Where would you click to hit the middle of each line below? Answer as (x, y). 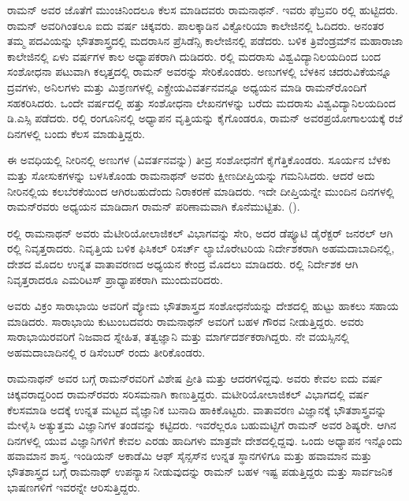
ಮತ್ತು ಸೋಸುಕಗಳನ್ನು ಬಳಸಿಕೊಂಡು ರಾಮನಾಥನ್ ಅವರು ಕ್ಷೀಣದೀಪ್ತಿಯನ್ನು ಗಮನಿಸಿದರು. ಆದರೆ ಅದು (191, 175)
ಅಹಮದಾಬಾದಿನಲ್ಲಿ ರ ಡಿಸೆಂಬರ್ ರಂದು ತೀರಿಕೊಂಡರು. (106, 351)
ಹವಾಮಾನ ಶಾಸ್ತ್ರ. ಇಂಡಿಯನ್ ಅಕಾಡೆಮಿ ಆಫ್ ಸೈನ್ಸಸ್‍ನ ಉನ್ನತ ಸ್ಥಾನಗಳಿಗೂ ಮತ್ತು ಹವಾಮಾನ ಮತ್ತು (190, 456)
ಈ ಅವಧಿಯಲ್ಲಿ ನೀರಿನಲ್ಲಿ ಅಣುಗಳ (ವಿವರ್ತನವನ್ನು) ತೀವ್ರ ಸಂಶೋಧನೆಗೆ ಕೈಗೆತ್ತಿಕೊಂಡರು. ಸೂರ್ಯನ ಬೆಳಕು (199, 160)
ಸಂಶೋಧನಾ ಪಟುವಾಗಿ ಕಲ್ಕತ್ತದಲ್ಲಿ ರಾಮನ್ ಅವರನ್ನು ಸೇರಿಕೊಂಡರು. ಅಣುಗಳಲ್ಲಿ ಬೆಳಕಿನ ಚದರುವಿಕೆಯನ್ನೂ (199, 71)
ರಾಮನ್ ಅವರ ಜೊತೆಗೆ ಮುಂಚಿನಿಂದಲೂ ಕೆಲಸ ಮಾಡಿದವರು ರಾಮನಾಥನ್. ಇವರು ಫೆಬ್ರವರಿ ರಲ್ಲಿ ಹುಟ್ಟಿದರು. (203, 9)
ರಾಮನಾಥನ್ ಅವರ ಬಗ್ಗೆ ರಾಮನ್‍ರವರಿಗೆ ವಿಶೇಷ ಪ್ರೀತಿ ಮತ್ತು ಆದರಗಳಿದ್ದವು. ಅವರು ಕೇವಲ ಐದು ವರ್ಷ (195, 378)
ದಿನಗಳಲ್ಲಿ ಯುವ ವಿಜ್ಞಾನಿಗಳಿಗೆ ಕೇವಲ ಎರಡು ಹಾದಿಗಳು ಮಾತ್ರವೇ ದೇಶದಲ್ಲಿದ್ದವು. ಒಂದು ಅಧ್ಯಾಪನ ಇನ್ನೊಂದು (205, 440)
